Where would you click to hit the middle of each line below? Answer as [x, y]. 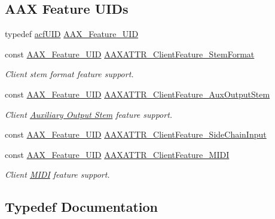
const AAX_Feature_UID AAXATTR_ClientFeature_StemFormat [130, 54]
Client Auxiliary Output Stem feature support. [89, 114]
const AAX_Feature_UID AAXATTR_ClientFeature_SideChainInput [136, 134]
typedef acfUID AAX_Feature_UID [72, 34]
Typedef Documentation [81, 207]
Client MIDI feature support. [57, 174]
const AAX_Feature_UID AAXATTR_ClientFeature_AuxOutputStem [137, 94]
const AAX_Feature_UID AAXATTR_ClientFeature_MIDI [117, 154]
